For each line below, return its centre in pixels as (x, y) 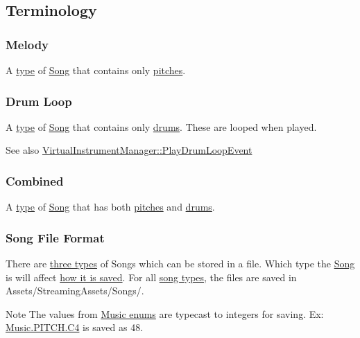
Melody (27, 44)
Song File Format (55, 237)
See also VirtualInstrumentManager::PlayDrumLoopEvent (129, 150)
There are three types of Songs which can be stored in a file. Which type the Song (180, 264)
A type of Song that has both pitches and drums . (110, 207)
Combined (35, 180)
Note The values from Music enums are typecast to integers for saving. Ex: (165, 313)
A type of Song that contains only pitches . (96, 70)
